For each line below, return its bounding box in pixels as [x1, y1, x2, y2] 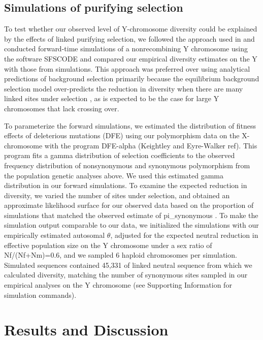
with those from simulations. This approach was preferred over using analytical [4, 63, 250, 74]
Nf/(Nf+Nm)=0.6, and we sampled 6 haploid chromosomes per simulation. [4, 250, 237, 260]
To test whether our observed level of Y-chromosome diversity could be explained [4, 23, 257, 34]
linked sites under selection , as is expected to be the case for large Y [4, 93, 219, 104]
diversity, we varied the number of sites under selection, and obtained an [4, 190, 230, 200]
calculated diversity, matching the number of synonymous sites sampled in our [4, 269, 248, 280]
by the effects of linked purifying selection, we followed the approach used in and [4, 33, 255, 44]
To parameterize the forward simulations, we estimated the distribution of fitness [4, 120, 256, 131]
